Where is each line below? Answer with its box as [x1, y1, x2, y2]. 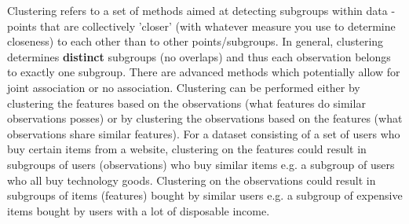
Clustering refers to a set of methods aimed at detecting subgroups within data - [7, 2, 396, 18]
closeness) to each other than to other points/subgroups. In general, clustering [7, 33, 384, 50]
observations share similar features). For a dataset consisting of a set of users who [7, 125, 400, 141]
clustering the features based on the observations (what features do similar [7, 94, 366, 111]
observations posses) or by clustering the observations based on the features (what [7, 110, 403, 127]
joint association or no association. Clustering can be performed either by [7, 79, 360, 95]
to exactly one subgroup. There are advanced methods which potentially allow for [7, 64, 400, 80]
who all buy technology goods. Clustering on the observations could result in [7, 171, 376, 188]
